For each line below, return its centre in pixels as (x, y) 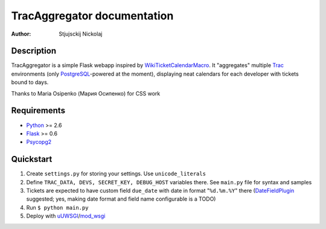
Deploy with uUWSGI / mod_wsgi (66, 216)
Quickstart (32, 159)
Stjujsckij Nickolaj (81, 34)
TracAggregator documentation (92, 16)
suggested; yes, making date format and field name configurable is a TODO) (121, 199)
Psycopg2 (39, 142)
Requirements (38, 111)
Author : (21, 34)
